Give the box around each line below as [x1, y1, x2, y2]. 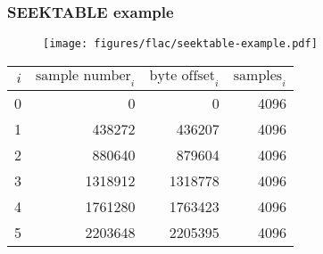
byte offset [149, 68, 215, 83]
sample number [36, 69, 131, 84]
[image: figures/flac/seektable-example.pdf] [43, 37, 318, 51]
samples [233, 69, 283, 84]
